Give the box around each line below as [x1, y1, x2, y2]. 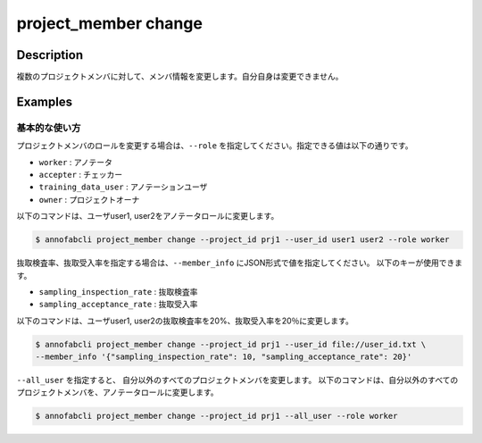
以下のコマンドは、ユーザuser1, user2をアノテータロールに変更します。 [16, 211, 279, 221]
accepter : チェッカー [38, 170, 123, 180]
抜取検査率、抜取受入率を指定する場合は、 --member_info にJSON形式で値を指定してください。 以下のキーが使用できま [16, 257, 463, 268]
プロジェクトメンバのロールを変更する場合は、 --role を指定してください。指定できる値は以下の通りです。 [16, 140, 413, 151]
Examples [16, 94, 73, 109]
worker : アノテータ [38, 156, 113, 167]
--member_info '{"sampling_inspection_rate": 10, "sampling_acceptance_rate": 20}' [35, 352, 412, 362]
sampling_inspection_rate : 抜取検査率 [38, 286, 198, 297]
